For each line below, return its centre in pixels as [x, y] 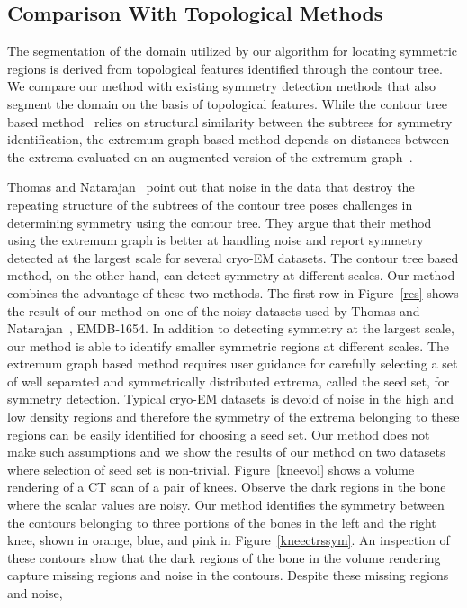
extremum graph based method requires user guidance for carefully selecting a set [233, 363]
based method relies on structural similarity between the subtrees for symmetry [230, 121]
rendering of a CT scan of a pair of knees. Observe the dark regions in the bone [227, 487]
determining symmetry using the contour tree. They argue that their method [220, 222]
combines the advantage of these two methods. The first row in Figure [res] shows [233, 292]
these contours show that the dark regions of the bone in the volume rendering [224, 557]
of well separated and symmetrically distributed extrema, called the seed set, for [229, 381]
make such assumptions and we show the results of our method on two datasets [226, 452]
